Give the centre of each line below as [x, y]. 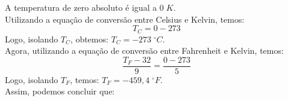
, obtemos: [89, 39]
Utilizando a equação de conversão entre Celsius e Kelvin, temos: [125, 19]
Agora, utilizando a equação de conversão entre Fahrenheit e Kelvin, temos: [144, 51]
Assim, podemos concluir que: [60, 91]
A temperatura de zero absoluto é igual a [81, 7]
